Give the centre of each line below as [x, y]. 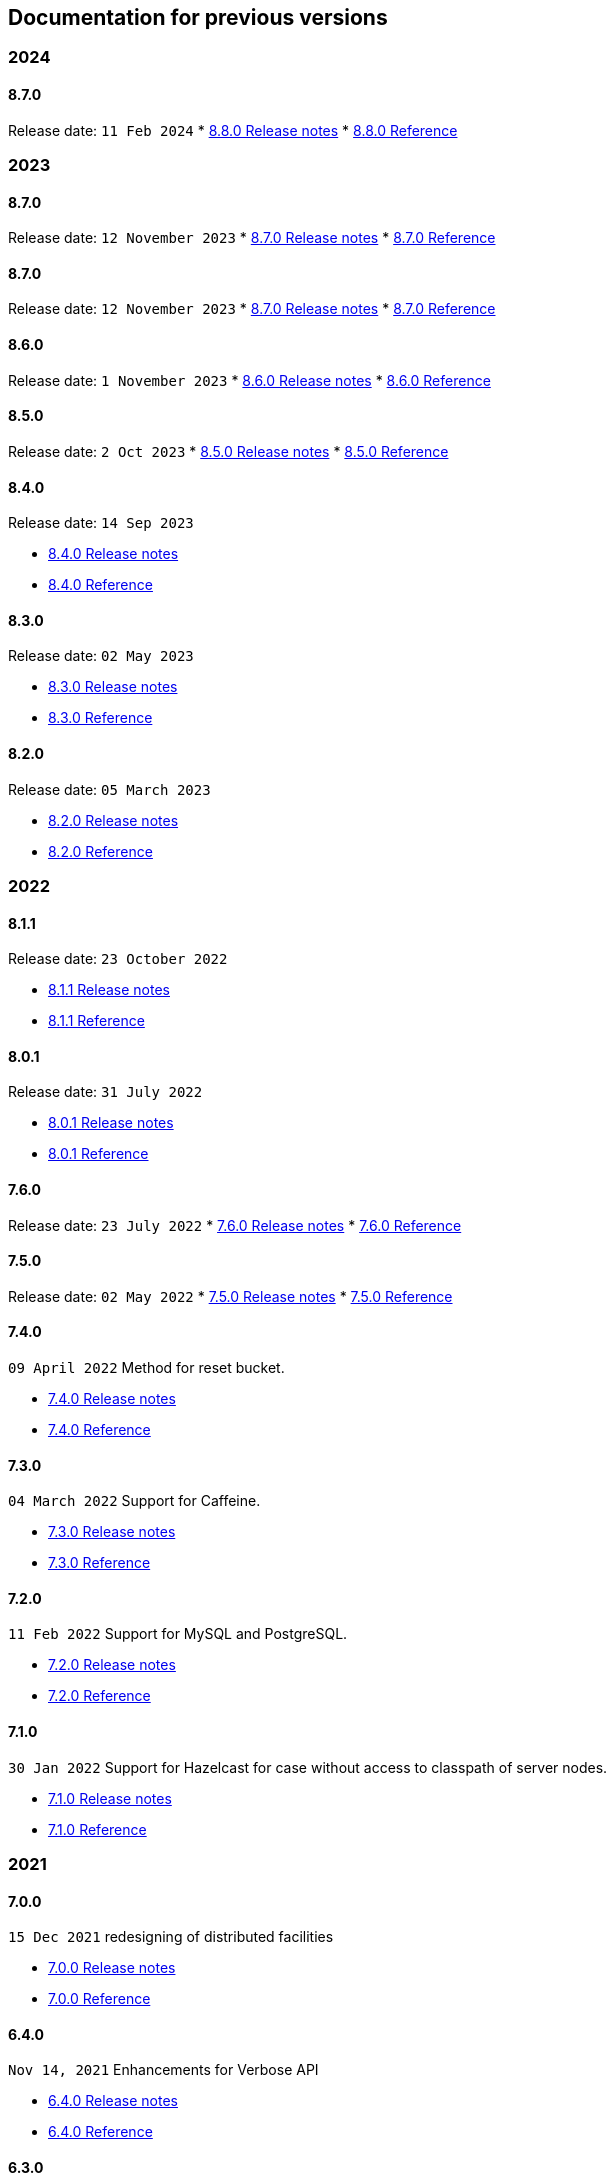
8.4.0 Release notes [113, 554]
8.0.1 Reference [98, 1154]
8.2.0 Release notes [113, 820]
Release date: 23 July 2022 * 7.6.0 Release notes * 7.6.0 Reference [235, 1225]
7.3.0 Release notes [112, 1532]
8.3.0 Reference [100, 718]
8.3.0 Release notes [113, 687]
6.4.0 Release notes [113, 2101]
